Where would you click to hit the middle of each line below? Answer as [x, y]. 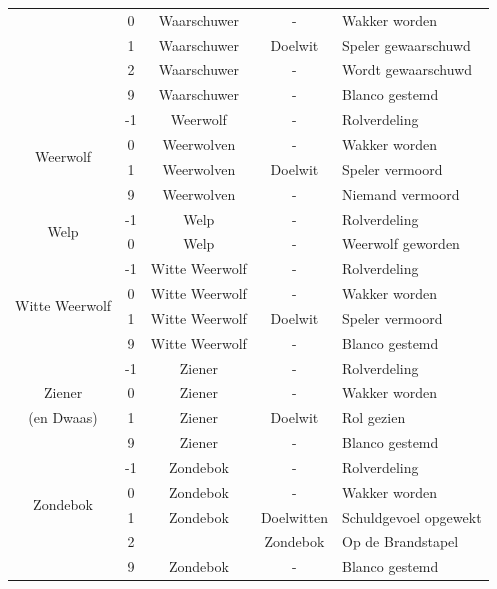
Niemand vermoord [400, 193]
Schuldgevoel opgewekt [411, 516]
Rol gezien [373, 417]
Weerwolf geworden [400, 243]
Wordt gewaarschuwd [407, 69]
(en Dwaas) [63, 417]
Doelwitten [294, 516]
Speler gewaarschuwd [406, 44]
